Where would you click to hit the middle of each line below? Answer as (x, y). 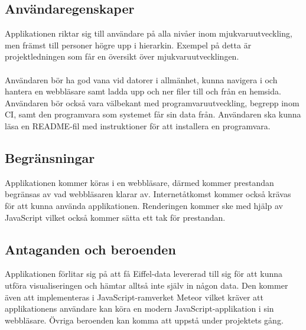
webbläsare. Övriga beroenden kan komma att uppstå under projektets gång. (144, 320)
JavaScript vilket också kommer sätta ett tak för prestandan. (115, 217)
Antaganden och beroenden (90, 249)
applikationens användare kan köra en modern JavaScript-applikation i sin (139, 308)
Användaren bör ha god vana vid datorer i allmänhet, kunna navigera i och (141, 79)
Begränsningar (50, 157)
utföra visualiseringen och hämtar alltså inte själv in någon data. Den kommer (147, 285)
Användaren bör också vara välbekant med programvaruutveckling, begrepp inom (152, 102)
